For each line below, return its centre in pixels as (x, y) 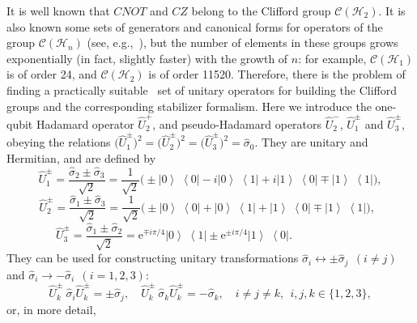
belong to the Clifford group (261, 11)
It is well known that (58, 11)
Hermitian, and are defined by (81, 157)
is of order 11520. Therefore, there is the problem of (277, 74)
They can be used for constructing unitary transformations (153, 258)
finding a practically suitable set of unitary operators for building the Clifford (202, 89)
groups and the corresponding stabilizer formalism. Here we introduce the (189, 106)
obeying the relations (59, 142)
